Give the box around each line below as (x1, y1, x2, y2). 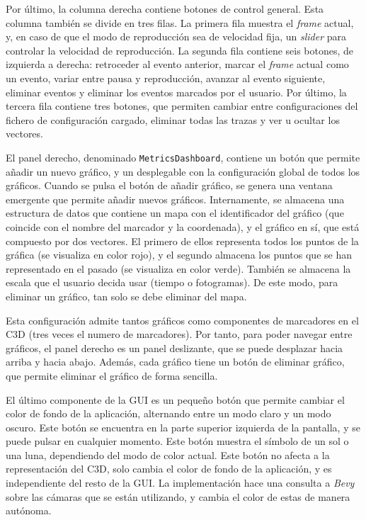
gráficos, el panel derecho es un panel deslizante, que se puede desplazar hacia (6, 340, 343, 355)
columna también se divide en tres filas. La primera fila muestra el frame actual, (6, 15, 354, 30)
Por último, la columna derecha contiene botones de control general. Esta (6, 1, 324, 16)
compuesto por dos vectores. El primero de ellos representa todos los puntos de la (6, 233, 359, 248)
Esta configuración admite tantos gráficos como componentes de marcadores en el (6, 312, 359, 327)
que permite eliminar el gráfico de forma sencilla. (6, 368, 218, 383)
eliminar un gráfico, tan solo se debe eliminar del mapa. (6, 288, 247, 303)
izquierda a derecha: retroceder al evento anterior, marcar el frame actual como (6, 57, 349, 72)
